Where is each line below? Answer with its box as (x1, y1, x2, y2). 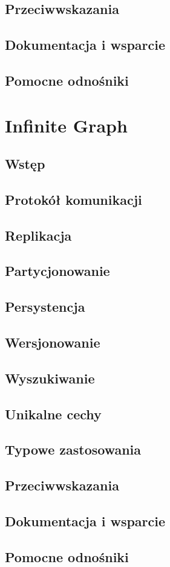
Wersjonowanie (5, 333, 100, 352)
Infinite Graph (5, 112, 128, 137)
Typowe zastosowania (5, 440, 142, 459)
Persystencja (5, 297, 85, 316)
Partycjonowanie (5, 261, 110, 280)
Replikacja (5, 225, 72, 244)
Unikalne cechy (5, 404, 102, 423)
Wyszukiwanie (5, 368, 95, 387)
